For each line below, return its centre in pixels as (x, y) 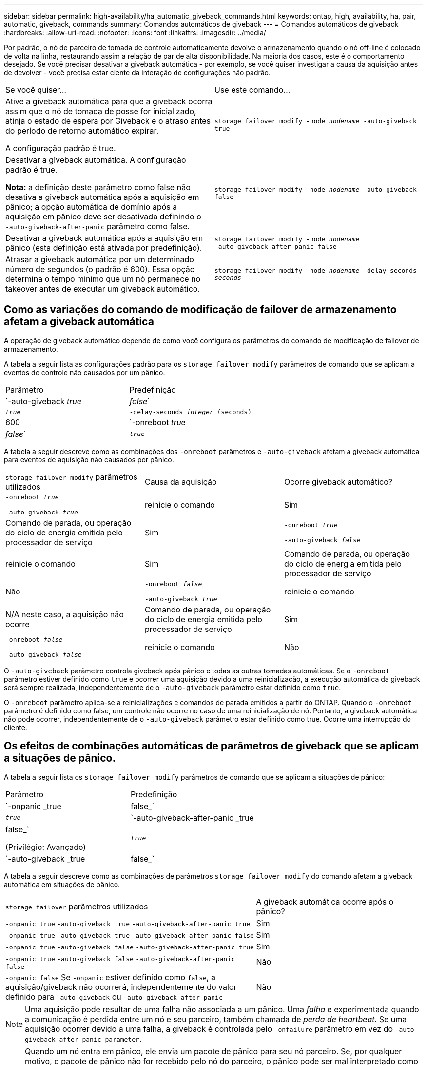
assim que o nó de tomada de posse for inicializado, (101, 111)
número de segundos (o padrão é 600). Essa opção (100, 269)
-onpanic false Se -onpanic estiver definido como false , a (110, 977)
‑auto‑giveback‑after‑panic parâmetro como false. (98, 226)
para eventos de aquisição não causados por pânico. (89, 459)
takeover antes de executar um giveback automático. (103, 289)
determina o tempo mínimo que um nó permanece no (103, 279)
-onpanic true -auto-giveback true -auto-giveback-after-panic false (130, 935)
